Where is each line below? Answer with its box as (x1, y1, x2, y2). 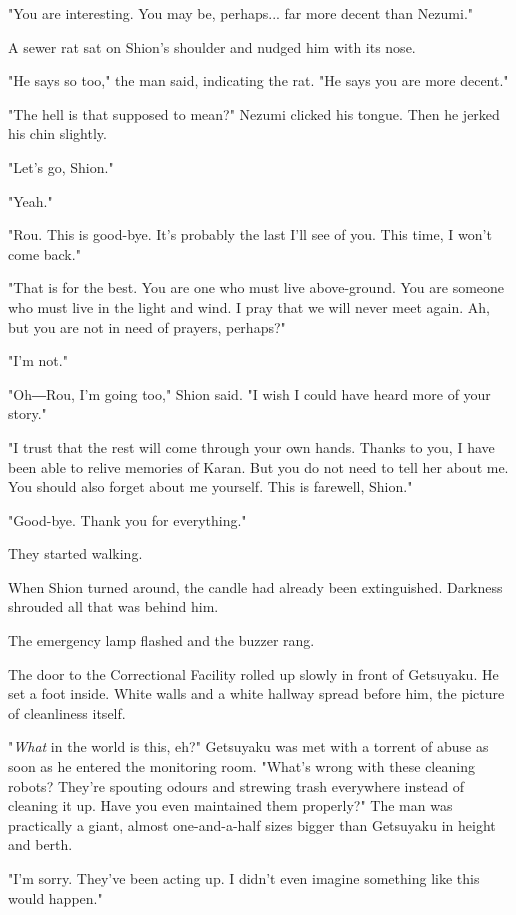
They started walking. (8, 543, 143, 564)
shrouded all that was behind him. (8, 596, 219, 617)
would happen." (8, 887, 103, 908)
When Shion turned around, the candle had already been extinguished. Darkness (8, 576, 503, 597)
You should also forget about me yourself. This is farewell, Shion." (8, 476, 413, 497)
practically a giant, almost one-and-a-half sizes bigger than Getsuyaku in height (8, 814, 496, 835)
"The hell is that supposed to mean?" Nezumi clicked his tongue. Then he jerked (8, 103, 500, 124)
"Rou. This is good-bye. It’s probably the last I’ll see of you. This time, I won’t (8, 224, 492, 245)
